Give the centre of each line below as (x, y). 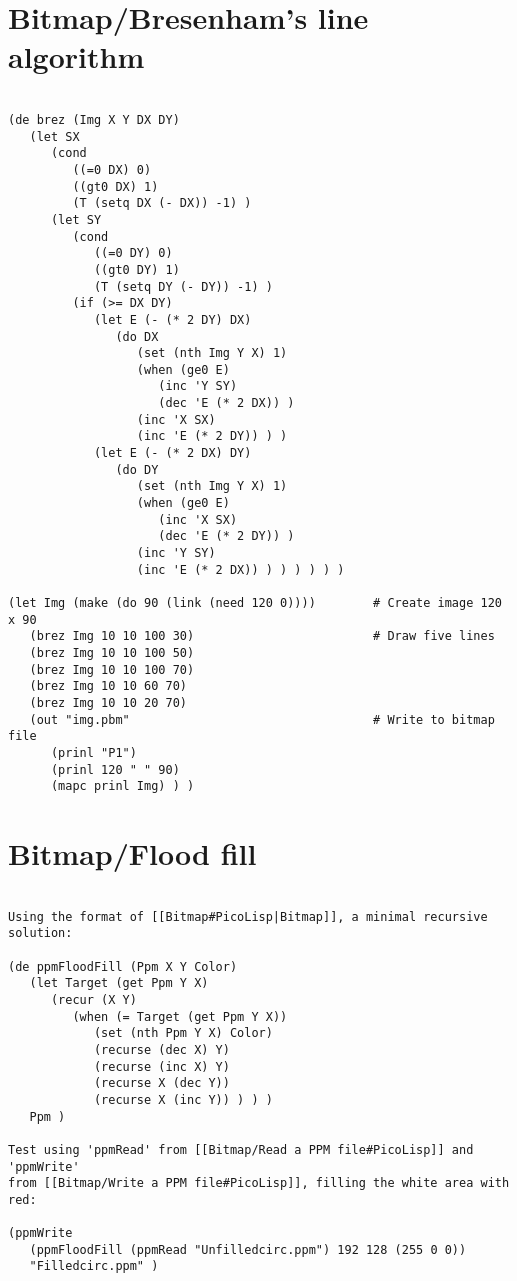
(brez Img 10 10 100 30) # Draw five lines (262, 636)
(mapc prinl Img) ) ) (122, 786)
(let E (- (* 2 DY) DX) (172, 319)
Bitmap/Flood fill (132, 853)
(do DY (137, 469)
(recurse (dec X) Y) (161, 1049)
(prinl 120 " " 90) (115, 769)
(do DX (137, 336)
